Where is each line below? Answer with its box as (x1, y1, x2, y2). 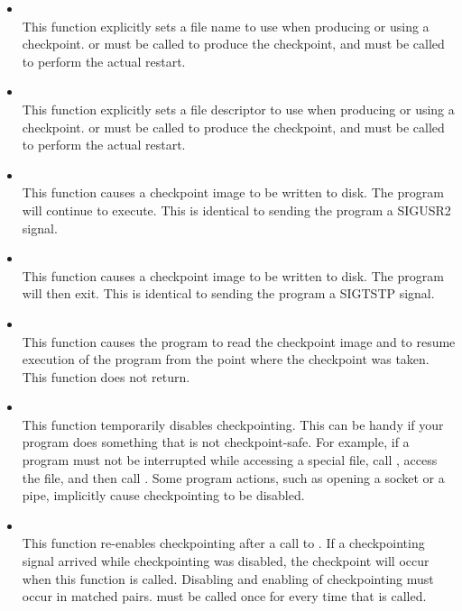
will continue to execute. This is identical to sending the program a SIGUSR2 (22, 200, 451, 219)
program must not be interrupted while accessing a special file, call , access (22, 451, 438, 470)
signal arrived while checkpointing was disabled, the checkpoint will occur (22, 552, 430, 570)
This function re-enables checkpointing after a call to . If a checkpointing (22, 533, 425, 552)
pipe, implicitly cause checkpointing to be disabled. (22, 486, 305, 505)
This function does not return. (22, 367, 190, 386)
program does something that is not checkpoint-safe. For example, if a (22, 433, 410, 451)
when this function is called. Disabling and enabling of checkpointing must (22, 569, 434, 588)
